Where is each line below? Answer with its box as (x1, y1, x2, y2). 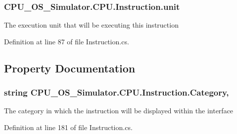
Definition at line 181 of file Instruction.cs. (4, 122, 133, 132)
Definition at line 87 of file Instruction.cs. (4, 36, 129, 46)
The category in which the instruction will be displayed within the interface (4, 105, 234, 116)
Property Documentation (4, 60, 136, 75)
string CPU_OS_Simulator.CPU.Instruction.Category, (4, 86, 229, 99)
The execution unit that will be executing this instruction (4, 20, 179, 30)
